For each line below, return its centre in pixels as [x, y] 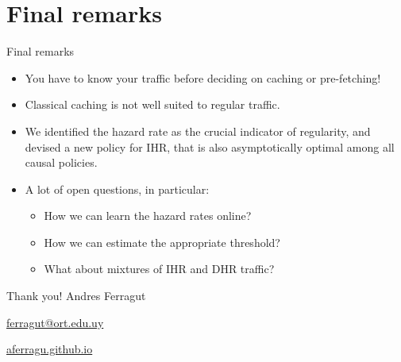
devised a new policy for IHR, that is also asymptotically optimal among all [210, 146]
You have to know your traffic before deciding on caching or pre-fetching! [203, 77]
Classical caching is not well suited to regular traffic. [152, 104]
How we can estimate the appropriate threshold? [162, 242]
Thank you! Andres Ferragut [76, 296]
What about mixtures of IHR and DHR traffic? [159, 269]
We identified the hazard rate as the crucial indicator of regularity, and [198, 131]
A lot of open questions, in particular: [117, 189]
